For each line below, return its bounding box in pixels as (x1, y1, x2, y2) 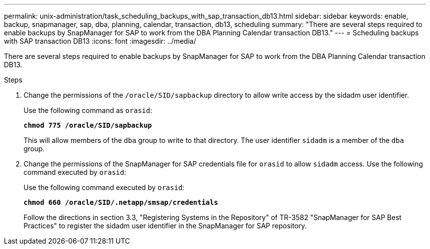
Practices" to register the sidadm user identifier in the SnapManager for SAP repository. (24, 221, 307, 230)
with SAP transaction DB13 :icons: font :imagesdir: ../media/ (4, 37, 196, 45)
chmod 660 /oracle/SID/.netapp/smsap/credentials (24, 198, 218, 206)
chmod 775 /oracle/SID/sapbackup (24, 121, 152, 129)
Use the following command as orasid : (24, 106, 152, 114)
